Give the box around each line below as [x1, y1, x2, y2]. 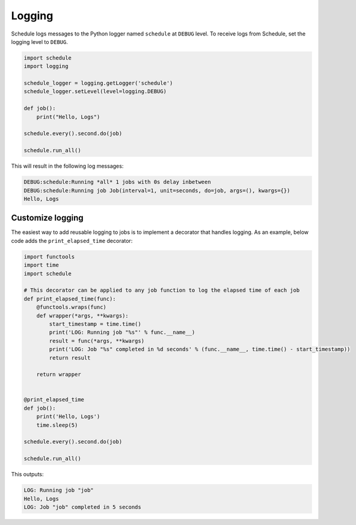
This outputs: [11, 471, 44, 478]
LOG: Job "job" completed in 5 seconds [23, 503, 141, 511]
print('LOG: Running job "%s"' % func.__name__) [49, 329, 195, 336]
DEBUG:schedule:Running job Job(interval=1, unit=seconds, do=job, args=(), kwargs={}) [23, 187, 290, 194]
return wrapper [36, 371, 81, 378]
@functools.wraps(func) [36, 304, 106, 311]
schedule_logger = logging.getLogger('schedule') [23, 80, 173, 87]
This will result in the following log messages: [11, 162, 124, 170]
